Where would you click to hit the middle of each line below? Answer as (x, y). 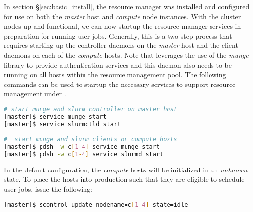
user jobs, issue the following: (48, 189)
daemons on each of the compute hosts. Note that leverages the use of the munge (126, 55)
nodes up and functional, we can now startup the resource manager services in (123, 26)
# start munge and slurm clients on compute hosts (91, 140)
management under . (35, 94)
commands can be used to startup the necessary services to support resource (120, 84)
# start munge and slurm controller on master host (91, 109)
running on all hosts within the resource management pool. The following (115, 74)
